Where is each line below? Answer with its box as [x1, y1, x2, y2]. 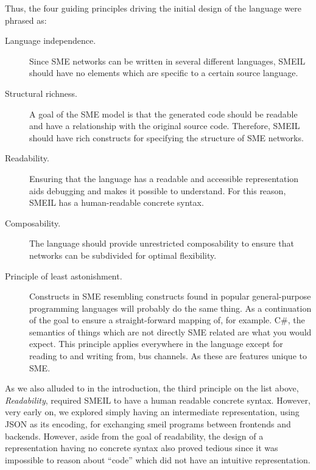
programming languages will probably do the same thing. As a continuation [29, 301, 312, 314]
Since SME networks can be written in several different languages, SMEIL [29, 54, 306, 67]
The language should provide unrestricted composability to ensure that [29, 237, 294, 250]
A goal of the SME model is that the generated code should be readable [29, 107, 298, 120]
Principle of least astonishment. [5, 269, 122, 282]
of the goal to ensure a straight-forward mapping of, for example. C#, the [29, 314, 305, 326]
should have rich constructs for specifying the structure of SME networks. [29, 131, 304, 144]
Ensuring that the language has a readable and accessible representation [29, 172, 299, 184]
